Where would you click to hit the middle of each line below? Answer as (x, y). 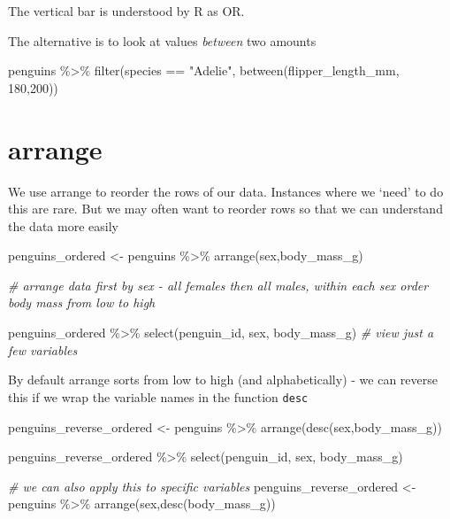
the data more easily (63, 225)
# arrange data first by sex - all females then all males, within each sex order (218, 285)
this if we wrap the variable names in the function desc (158, 396)
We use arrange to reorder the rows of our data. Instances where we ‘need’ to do (226, 191)
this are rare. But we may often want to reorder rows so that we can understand (225, 209)
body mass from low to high (82, 302)
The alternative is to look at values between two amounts (162, 40)
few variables (43, 349)
